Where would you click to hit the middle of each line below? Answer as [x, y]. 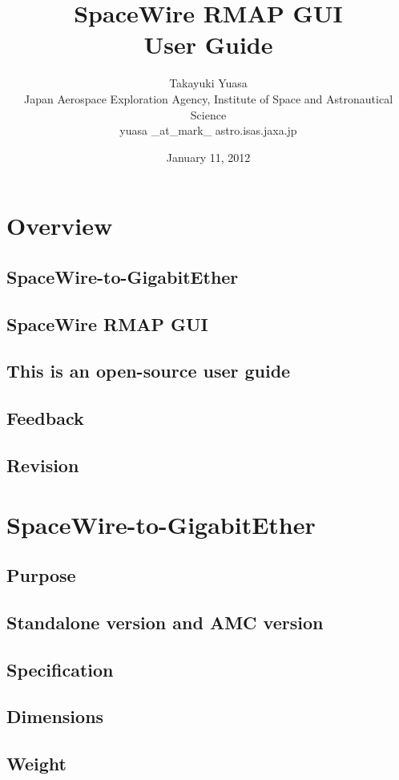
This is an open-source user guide [149, 371]
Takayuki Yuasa [208, 83]
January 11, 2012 [208, 157]
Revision [43, 465]
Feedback [45, 418]
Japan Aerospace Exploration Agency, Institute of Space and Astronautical [208, 98]
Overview [60, 226]
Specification [60, 669]
